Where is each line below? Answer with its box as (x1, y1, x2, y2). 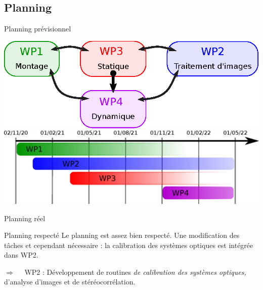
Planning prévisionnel (4, 23, 71, 34)
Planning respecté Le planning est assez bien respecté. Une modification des (4, 230, 240, 240)
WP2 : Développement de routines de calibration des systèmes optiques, (24, 266, 246, 277)
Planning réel (4, 213, 46, 223)
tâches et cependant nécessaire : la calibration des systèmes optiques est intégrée (4, 239, 253, 250)
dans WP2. (4, 250, 38, 260)
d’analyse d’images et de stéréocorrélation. (4, 276, 136, 287)
